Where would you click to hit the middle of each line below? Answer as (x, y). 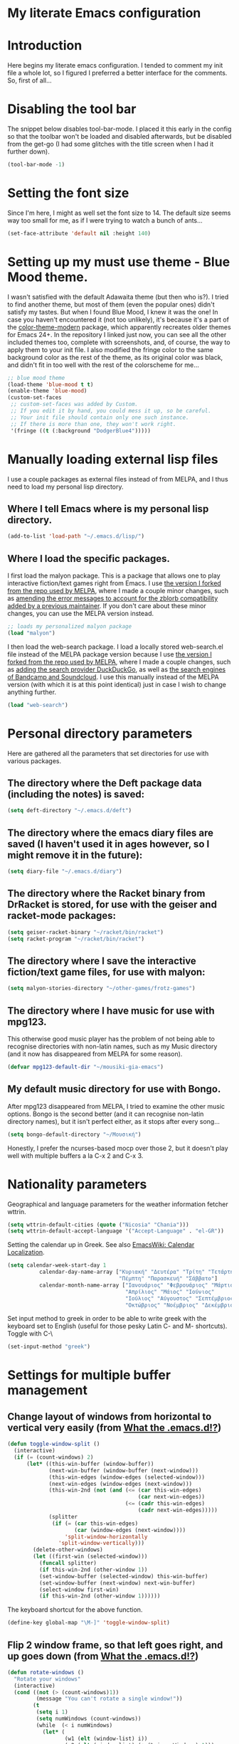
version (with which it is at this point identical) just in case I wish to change (117, 684)
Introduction (45, 46)
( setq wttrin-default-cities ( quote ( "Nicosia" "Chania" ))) (99, 1225)
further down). (28, 151)
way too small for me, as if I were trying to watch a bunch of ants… (105, 220)
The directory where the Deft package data (105, 783)
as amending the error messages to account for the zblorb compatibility (113, 598)
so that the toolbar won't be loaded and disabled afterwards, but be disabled (119, 137)
